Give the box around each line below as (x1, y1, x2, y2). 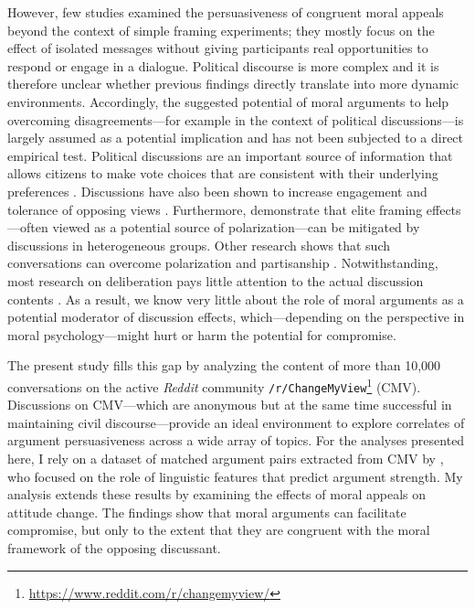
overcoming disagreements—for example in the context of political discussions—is (7, 110, 464, 129)
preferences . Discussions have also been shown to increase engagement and (7, 181, 427, 200)
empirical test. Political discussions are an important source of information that (7, 145, 453, 165)
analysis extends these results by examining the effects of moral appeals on (7, 485, 426, 504)
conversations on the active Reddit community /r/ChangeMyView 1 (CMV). (7, 374, 421, 396)
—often (7, 218, 48, 237)
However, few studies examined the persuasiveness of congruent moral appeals (7, 3, 444, 21)
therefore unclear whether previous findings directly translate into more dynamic (7, 74, 459, 93)
